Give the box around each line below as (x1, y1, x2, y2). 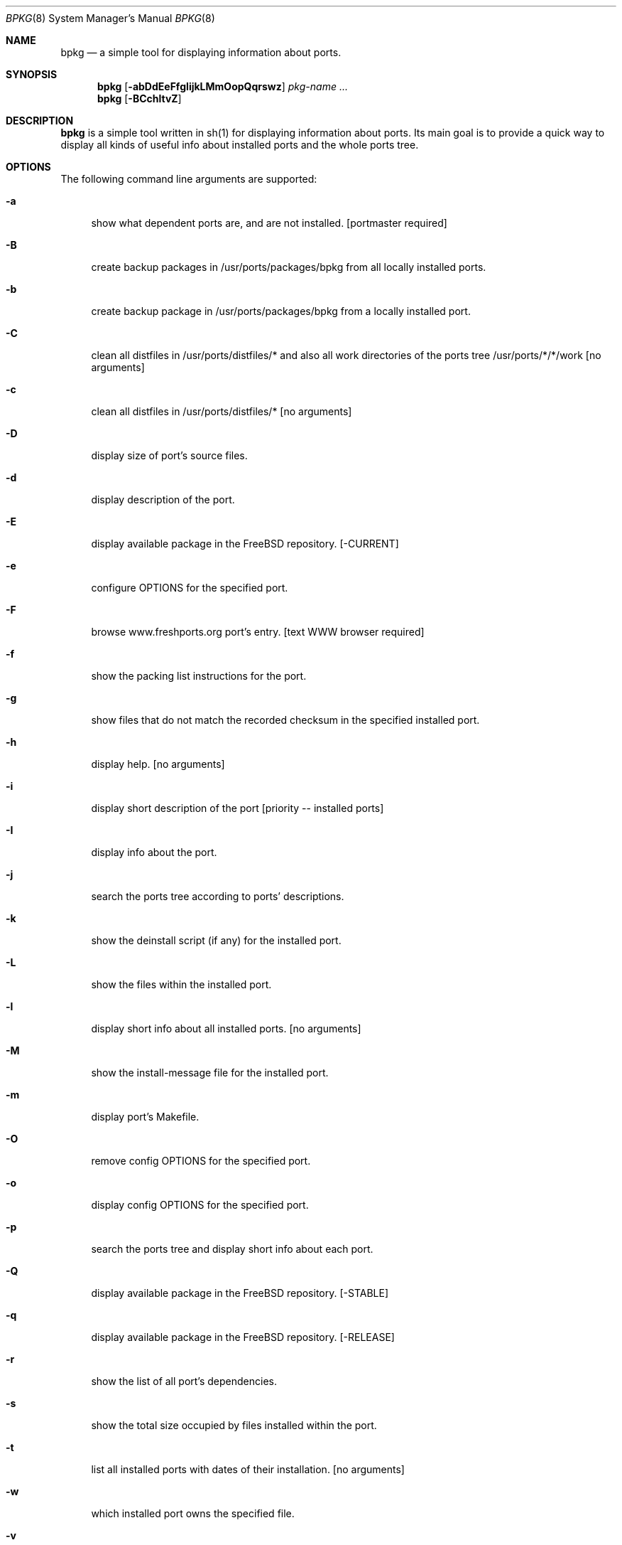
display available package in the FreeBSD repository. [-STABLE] (91, 1287, 389, 1299)
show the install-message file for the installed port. (91, 1066, 329, 1079)
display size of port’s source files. (91, 449, 248, 461)
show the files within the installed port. (91, 978, 272, 990)
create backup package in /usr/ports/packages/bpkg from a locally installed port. (91, 305, 471, 317)
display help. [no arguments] (91, 758, 225, 770)
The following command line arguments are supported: (60, 173, 317, 185)
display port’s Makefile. (91, 1111, 200, 1123)
